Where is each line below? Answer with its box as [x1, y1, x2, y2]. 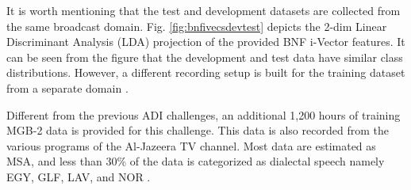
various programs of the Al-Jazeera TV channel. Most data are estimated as [6, 137, 376, 154]
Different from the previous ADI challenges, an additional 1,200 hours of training [6, 106, 401, 123]
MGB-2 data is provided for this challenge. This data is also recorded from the [6, 122, 389, 139]
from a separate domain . [6, 79, 129, 96]
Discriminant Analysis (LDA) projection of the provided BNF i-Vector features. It [6, 33, 405, 50]
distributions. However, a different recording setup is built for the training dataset [6, 64, 405, 81]
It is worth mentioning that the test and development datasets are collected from [6, 2, 401, 18]
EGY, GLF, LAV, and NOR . [6, 168, 151, 184]
